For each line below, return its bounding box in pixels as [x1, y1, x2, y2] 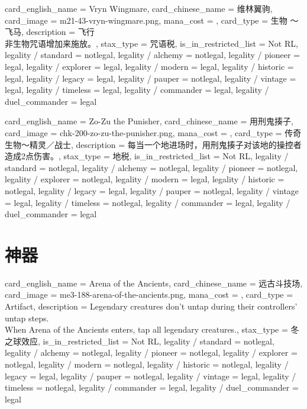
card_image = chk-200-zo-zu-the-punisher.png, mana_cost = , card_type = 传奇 [5, 126, 302, 139]
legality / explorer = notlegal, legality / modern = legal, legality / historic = [5, 173, 285, 185]
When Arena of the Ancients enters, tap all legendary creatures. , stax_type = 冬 [5, 323, 299, 336]
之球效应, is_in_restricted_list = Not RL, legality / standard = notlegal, [5, 334, 274, 347]
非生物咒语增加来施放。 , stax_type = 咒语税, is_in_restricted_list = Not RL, [5, 37, 298, 49]
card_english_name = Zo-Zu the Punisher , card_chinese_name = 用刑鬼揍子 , [5, 115, 293, 127]
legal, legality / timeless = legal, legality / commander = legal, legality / [5, 83, 269, 96]
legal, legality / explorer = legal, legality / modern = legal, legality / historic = [5, 60, 294, 72]
